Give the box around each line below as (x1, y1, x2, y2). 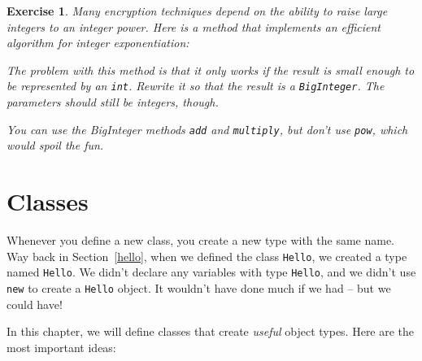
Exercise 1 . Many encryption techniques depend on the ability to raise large (7, 2, 388, 19)
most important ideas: (7, 338, 116, 355)
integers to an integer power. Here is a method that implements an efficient (7, 18, 381, 35)
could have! (7, 295, 63, 312)
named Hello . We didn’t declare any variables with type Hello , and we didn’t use (7, 263, 416, 281)
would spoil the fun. (7, 137, 104, 154)
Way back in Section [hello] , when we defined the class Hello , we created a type (7, 247, 407, 264)
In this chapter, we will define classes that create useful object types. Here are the (7, 323, 415, 340)
